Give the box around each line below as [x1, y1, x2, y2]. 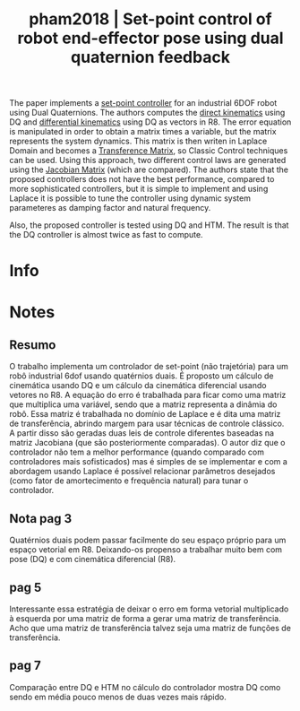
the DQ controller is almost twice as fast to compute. [9, 230, 203, 240]
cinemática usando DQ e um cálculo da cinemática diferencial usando [9, 380, 267, 391]
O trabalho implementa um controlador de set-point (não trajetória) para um [9, 361, 289, 372]
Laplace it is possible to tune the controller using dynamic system [9, 193, 251, 204]
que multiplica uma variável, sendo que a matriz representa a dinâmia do [9, 399, 278, 410]
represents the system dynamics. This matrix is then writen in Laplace [9, 135, 268, 147]
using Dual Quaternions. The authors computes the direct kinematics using [9, 108, 286, 118]
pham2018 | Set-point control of [29, 9, 272, 30]
